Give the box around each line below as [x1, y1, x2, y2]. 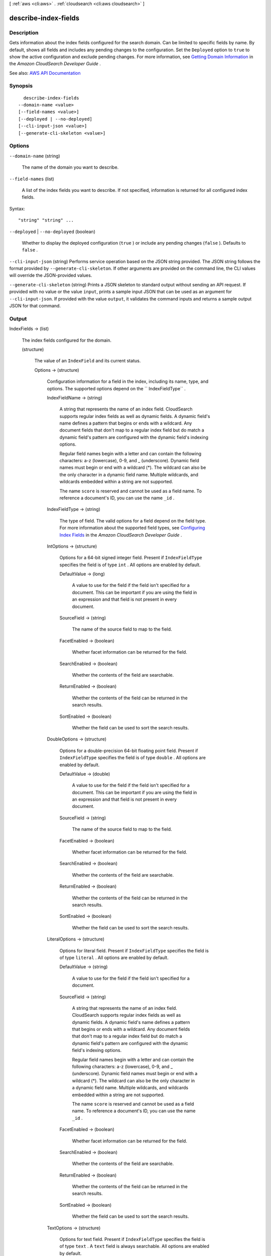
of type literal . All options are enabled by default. [59, 955, 169, 961]
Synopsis [9, 82, 33, 89]
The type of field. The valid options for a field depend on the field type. [59, 517, 207, 524]
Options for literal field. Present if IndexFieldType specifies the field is [59, 948, 209, 954]
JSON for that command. [9, 303, 61, 309]
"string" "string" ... [18, 218, 74, 223]
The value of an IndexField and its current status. [34, 358, 141, 364]
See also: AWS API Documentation [9, 70, 81, 76]
